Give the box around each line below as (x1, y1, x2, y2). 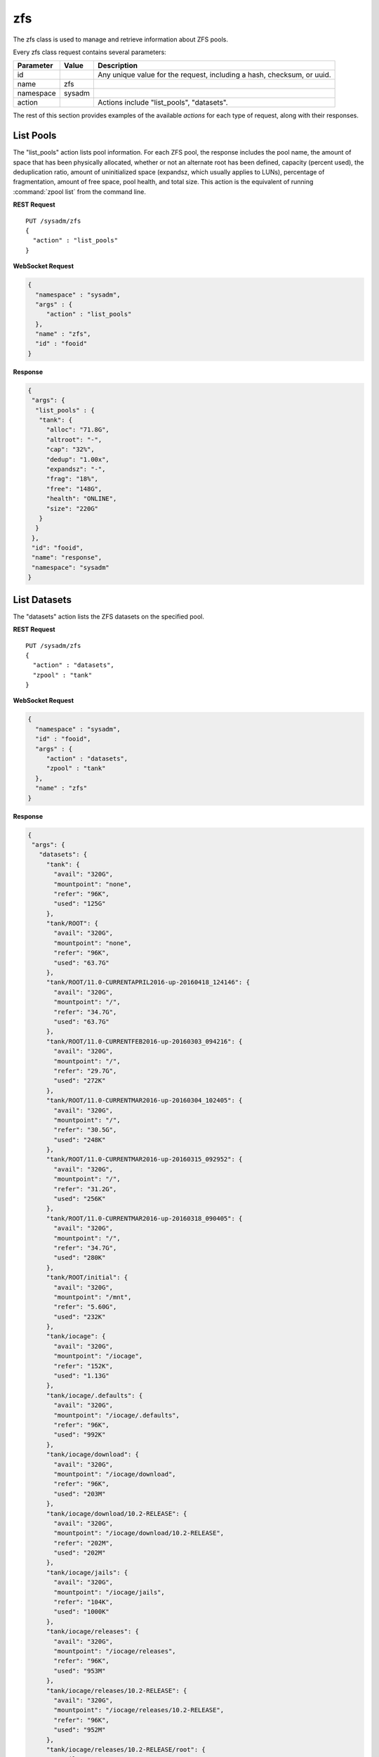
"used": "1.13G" (53, 1372, 110, 1380)
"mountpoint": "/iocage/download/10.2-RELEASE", (53, 1529, 225, 1537)
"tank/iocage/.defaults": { (46, 1392, 143, 1399)
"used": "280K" (53, 1254, 106, 1262)
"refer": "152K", (53, 1362, 114, 1370)
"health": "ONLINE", (46, 495, 117, 503)
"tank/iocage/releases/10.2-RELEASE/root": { (46, 1745, 206, 1753)
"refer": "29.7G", (53, 1067, 117, 1075)
